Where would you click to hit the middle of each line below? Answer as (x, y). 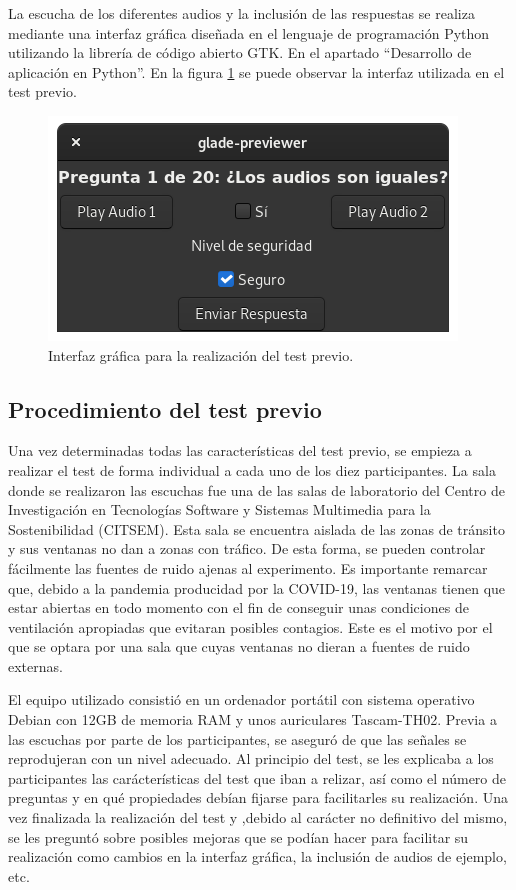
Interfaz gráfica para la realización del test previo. (201, 354)
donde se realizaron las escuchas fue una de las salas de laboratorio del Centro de (256, 489)
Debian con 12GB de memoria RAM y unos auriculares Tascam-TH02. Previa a (252, 719)
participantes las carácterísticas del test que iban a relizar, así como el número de (257, 777)
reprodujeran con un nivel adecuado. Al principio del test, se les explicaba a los (251, 758)
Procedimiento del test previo (165, 408)
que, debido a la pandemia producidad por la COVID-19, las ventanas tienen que (257, 587)
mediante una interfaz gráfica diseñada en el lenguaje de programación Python (249, 32)
